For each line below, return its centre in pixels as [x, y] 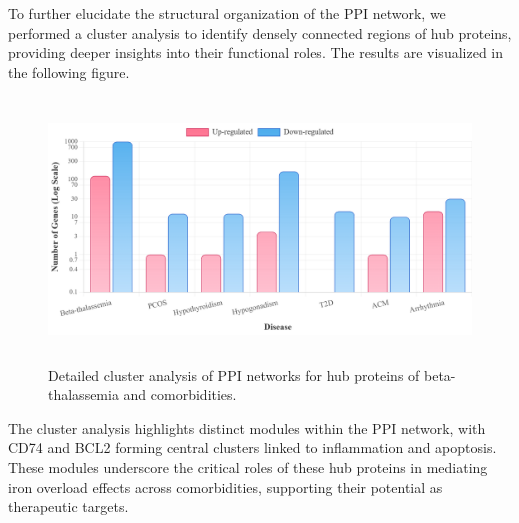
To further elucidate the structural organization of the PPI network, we [227, 13]
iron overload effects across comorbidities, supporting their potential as [225, 486]
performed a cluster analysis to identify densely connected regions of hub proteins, [260, 32]
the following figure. [69, 71]
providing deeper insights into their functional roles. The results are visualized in [256, 52]
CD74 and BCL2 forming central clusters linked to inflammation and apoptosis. [252, 447]
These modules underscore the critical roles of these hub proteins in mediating [248, 466]
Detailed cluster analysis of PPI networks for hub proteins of [234, 374]
